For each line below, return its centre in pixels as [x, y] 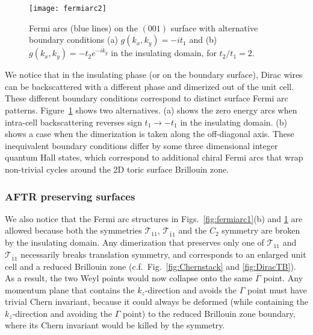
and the [193, 230]
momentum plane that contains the [70, 289]
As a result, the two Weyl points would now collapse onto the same [129, 278]
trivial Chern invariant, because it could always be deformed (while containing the [156, 301]
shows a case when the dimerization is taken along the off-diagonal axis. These [150, 134]
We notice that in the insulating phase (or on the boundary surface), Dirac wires [154, 75]
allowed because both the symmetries [73, 230]
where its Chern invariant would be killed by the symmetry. [115, 325]
